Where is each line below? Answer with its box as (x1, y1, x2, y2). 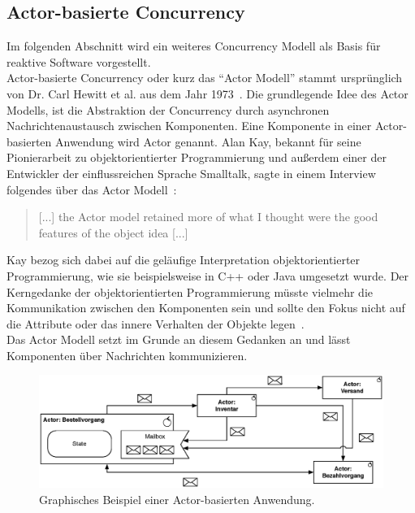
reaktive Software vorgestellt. (6, 53, 151, 70)
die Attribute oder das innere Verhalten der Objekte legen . (6, 315, 305, 332)
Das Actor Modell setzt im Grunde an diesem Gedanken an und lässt (6, 331, 351, 348)
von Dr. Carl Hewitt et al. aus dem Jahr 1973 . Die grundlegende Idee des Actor (6, 85, 409, 102)
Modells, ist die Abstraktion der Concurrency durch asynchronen (6, 101, 330, 118)
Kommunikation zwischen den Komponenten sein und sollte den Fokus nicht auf (6, 299, 405, 316)
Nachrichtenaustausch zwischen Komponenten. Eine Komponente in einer (6, 117, 372, 134)
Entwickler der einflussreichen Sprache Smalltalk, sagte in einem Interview (6, 164, 376, 181)
